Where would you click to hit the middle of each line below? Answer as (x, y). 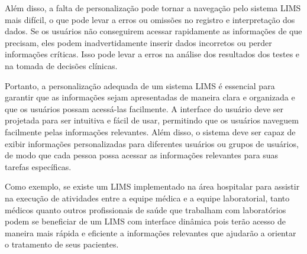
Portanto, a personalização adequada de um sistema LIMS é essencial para (140, 85)
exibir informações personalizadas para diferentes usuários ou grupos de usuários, (152, 143)
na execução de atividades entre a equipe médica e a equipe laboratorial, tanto (147, 198)
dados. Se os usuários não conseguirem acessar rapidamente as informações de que (153, 31)
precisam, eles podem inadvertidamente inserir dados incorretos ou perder (138, 42)
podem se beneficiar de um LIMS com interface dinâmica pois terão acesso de (146, 221)
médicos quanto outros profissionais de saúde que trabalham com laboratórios (146, 209)
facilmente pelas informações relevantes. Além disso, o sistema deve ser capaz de (150, 131)
